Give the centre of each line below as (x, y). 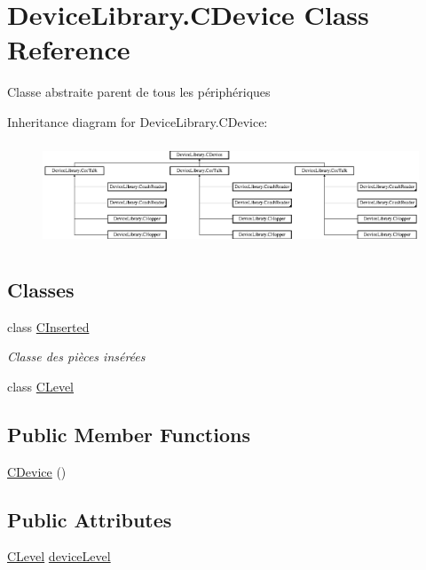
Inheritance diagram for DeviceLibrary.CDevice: (138, 121)
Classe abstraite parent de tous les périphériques (139, 92)
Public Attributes (90, 519)
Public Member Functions (129, 434)
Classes (41, 289)
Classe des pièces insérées (76, 356)
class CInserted (48, 326)
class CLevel (40, 386)
